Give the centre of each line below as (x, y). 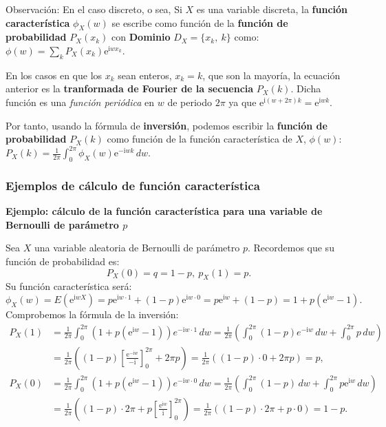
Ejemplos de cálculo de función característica (133, 185)
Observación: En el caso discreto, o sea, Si (94, 9)
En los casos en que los (54, 75)
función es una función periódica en (80, 102)
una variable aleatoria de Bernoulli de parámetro (137, 248)
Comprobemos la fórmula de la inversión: (92, 314)
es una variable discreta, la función (272, 9)
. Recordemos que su (291, 248)
